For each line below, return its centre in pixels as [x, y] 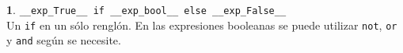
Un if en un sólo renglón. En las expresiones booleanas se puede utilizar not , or [202, 25]
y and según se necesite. [64, 40]
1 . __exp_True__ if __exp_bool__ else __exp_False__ [146, 9]
